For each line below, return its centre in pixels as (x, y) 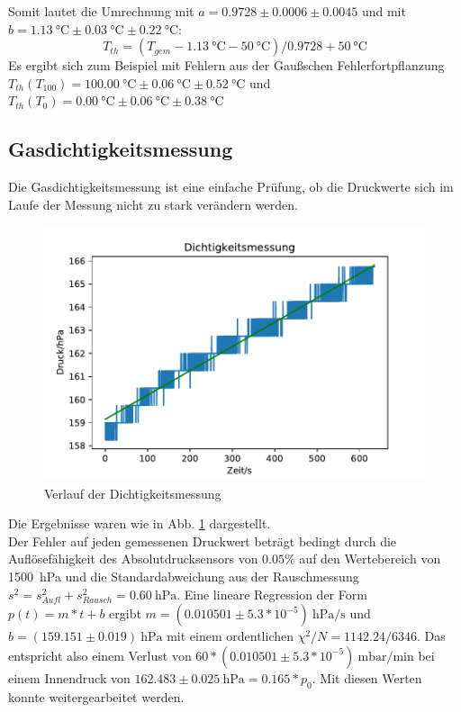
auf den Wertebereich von (370, 559)
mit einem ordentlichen (230, 636)
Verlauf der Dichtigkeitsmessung (133, 493)
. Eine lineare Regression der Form (272, 594)
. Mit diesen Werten (367, 677)
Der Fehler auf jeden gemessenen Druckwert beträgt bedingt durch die (203, 541)
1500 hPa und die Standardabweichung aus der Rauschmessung (184, 576)
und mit (384, 11)
